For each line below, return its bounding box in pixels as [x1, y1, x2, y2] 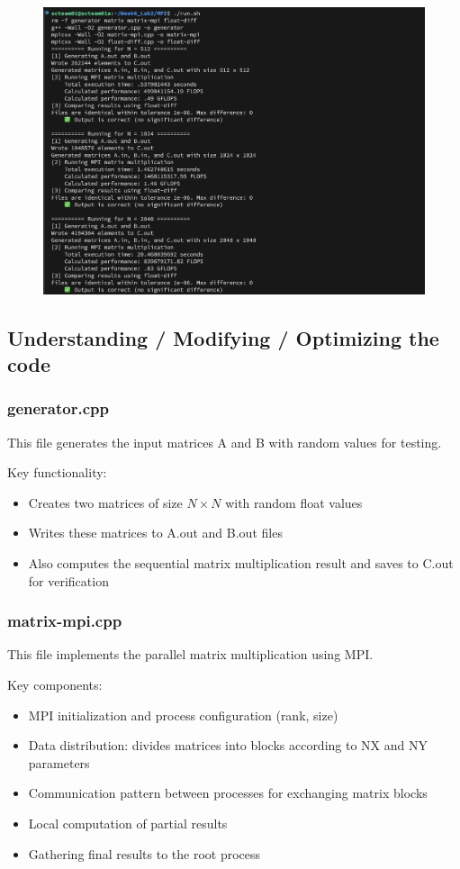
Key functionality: [7, 463, 107, 482]
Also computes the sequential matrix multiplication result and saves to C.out [28, 554, 454, 573]
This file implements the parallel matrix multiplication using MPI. [7, 645, 374, 664]
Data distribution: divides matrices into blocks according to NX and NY [28, 736, 428, 755]
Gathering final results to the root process [28, 844, 261, 863]
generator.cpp [7, 397, 109, 420]
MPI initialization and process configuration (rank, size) [28, 705, 338, 724]
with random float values [225, 493, 363, 511]
